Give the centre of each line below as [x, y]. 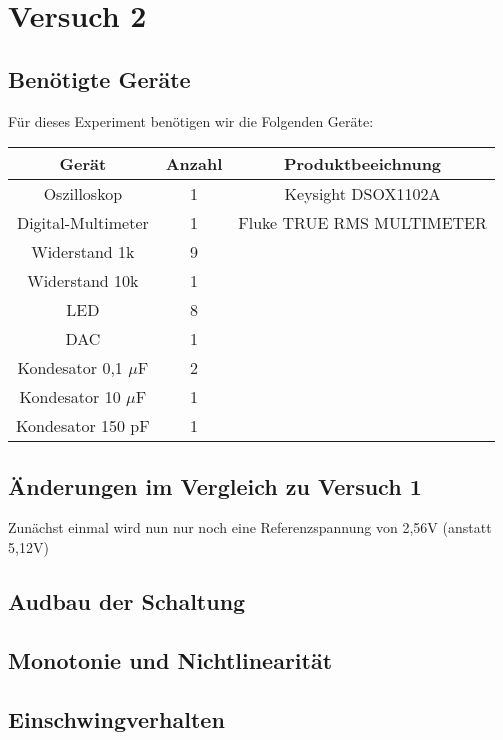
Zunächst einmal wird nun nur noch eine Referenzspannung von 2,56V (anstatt [250, 527]
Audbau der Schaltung [127, 600]
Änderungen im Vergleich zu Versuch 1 [215, 485]
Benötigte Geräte [99, 78]
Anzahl [194, 164]
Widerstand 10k [83, 281]
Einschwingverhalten [116, 718]
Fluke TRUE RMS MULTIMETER [362, 223]
